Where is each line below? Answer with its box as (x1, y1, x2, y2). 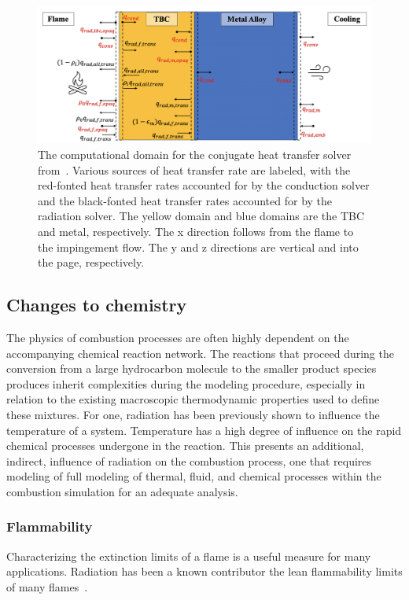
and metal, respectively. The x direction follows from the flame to (38, 223, 354, 240)
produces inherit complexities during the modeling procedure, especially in (6, 375, 366, 392)
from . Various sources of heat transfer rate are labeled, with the (38, 161, 351, 178)
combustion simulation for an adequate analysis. (6, 483, 238, 499)
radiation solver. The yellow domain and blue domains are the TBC (38, 208, 365, 224)
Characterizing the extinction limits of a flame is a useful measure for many (6, 547, 371, 564)
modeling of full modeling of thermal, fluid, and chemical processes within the (6, 468, 381, 484)
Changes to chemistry (6, 293, 187, 317)
